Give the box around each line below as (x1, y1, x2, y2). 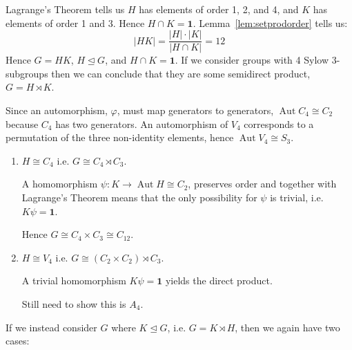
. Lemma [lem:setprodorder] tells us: (193, 15, 348, 30)
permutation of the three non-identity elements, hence (6, 130, 234, 145)
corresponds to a (244, 116, 314, 131)
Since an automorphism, (6, 103, 108, 118)
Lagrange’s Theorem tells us (6, 2, 125, 16)
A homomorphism (21, 176, 98, 191)
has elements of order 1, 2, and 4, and (139, 2, 299, 16)
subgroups (6, 66, 48, 80)
